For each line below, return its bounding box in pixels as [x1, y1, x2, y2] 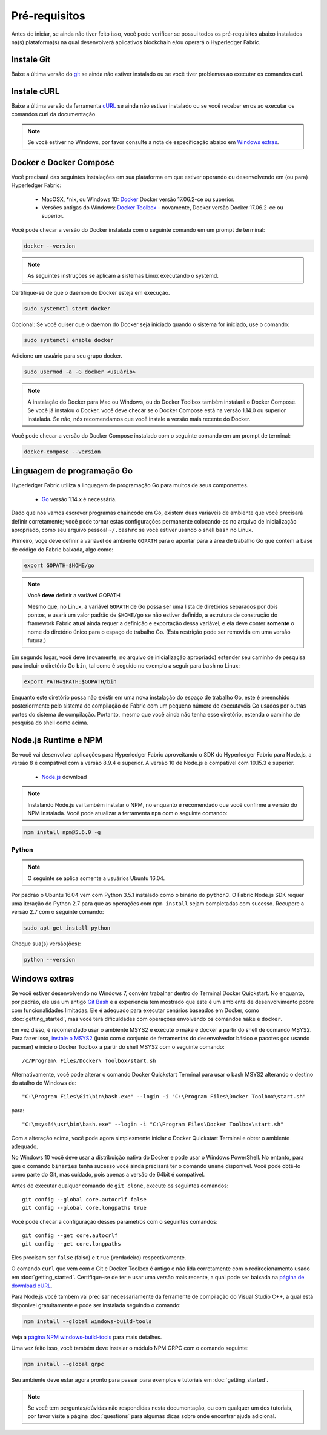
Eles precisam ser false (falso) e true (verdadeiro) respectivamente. [11, 1253, 187, 1261]
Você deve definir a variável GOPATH [27, 592, 121, 599]
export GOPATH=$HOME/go [24, 562, 95, 569]
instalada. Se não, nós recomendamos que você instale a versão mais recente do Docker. [27, 415, 251, 422]
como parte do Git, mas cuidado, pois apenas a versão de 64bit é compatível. [11, 1171, 205, 1178]
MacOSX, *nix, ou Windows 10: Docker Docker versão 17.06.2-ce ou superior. [41, 195, 235, 203]
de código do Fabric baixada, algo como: [11, 545, 114, 553]
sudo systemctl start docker [24, 305, 111, 312]
